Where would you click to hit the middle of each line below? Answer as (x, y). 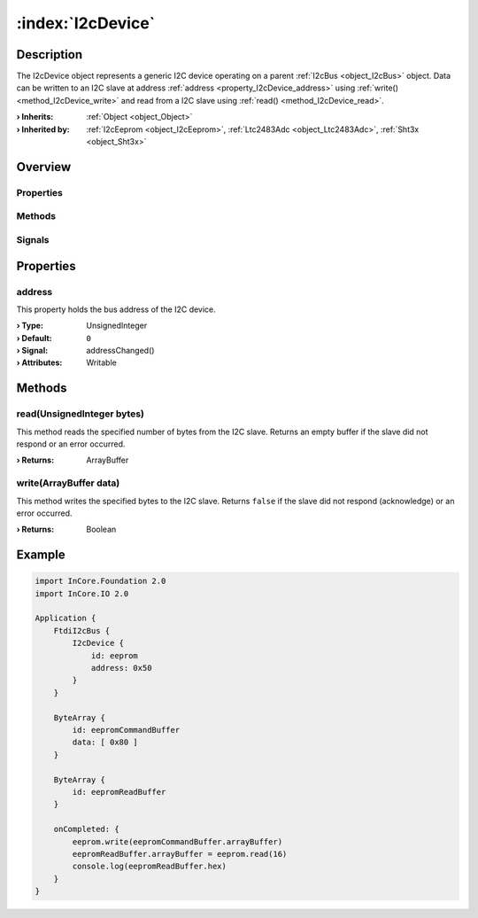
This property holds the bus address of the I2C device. (116, 309)
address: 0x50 (121, 668)
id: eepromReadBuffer (119, 792)
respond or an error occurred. (71, 444)
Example (41, 555)
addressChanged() (120, 351)
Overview (44, 167)
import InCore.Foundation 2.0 (100, 581)
